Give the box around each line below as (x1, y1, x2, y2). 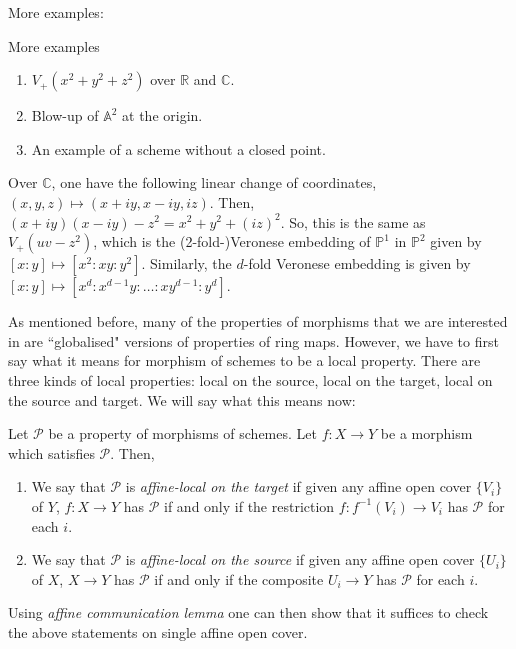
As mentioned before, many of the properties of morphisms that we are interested (8, 311, 508, 332)
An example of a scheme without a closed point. (31, 138, 326, 159)
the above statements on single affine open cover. (8, 621, 308, 642)
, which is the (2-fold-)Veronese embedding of (93, 231, 371, 252)
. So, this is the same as (280, 211, 426, 232)
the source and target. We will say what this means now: (8, 389, 356, 410)
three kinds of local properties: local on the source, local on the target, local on (8, 369, 493, 390)
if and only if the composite (154, 568, 324, 589)
